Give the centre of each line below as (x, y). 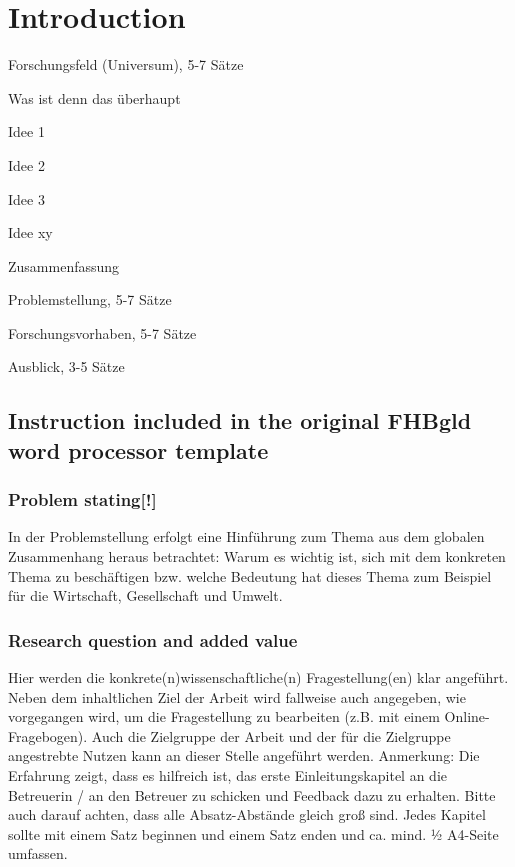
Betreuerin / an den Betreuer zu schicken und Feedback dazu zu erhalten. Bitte (252, 794)
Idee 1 (26, 131)
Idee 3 (26, 198)
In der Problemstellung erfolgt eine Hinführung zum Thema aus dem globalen (246, 536)
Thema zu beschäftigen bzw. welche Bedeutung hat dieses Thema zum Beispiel (250, 575)
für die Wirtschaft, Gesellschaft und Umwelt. (145, 595)
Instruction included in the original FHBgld (240, 420)
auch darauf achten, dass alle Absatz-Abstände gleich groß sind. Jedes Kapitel (247, 814)
